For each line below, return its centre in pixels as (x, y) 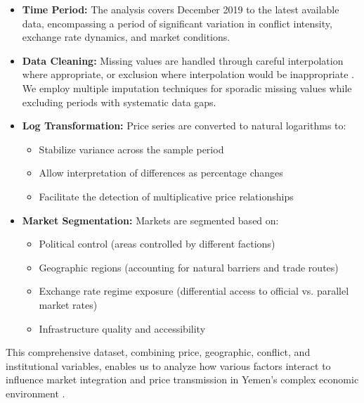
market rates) (68, 304)
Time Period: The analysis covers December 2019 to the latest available (181, 9)
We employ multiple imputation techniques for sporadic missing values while (187, 88)
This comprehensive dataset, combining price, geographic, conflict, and (158, 352)
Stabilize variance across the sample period (131, 149)
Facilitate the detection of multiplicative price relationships (166, 196)
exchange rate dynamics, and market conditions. (126, 37)
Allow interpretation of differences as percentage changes (161, 173)
